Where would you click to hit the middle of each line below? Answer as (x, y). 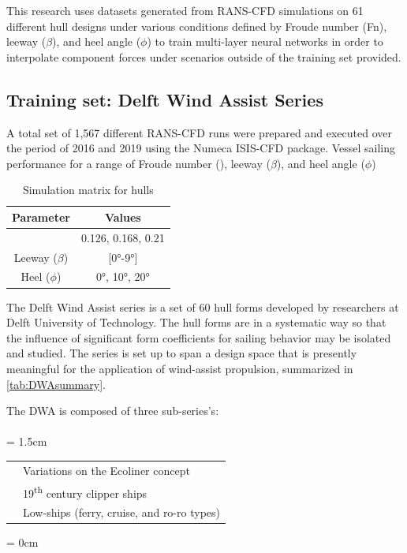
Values (123, 217)
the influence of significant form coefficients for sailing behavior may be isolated (199, 337)
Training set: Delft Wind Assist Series (165, 99)
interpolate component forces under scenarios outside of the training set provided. (204, 56)
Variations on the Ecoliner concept (106, 470)
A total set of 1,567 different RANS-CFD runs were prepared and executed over (199, 132)
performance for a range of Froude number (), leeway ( (138, 163)
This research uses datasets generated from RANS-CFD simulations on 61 (185, 10)
